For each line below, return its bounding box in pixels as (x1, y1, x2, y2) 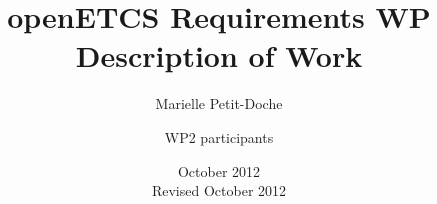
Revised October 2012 (151, 180, 287, 201)
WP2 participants (164, 126, 274, 147)
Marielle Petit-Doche (155, 93, 283, 114)
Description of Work (75, 35, 363, 76)
